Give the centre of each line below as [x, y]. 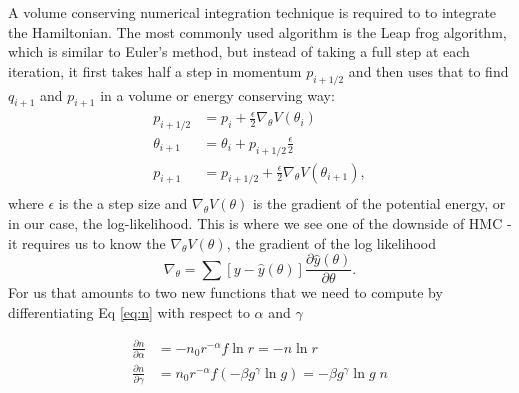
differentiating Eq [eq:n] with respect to [129, 311]
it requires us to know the [87, 242]
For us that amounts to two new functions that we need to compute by [225, 292]
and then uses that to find [428, 70]
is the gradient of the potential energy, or [379, 203]
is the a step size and [123, 203]
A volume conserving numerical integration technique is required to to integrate [252, 12]
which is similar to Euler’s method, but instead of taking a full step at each [239, 51]
